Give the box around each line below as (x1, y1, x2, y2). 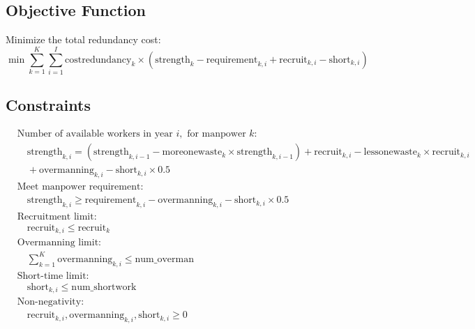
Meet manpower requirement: (17, 182, 144, 192)
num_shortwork (71, 282, 137, 292)
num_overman (135, 254, 194, 264)
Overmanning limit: (17, 238, 101, 248)
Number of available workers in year (17, 129, 173, 139)
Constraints (6, 94, 91, 116)
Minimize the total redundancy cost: (6, 32, 161, 47)
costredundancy (65, 54, 132, 65)
